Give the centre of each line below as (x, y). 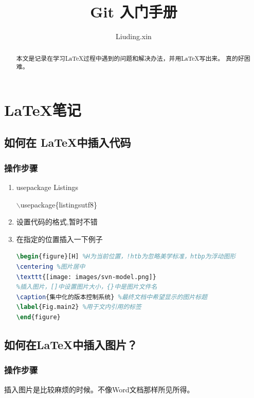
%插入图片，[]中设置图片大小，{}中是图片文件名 (87, 287)
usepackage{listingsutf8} (59, 204)
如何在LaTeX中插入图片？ (71, 344)
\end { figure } (38, 317)
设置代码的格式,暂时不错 (57, 222)
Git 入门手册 (134, 12)
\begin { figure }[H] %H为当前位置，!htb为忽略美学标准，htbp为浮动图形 (126, 257)
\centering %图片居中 (51, 266)
